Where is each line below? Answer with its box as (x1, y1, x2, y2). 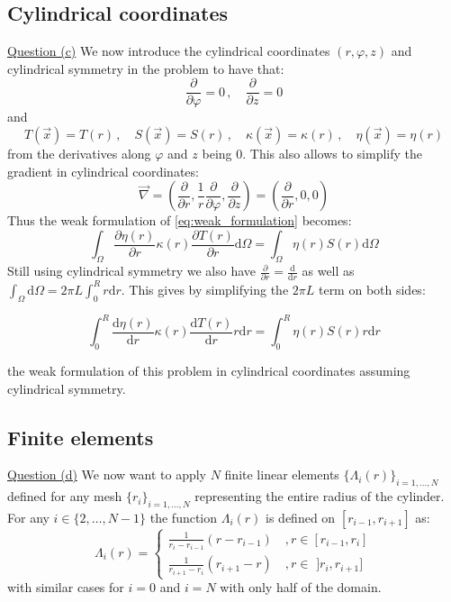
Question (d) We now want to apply (7, 465, 206, 484)
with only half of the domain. (220, 578, 382, 597)
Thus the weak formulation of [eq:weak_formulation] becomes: (7, 211, 352, 230)
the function (149, 507, 218, 526)
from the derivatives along (7, 144, 151, 163)
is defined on (266, 507, 336, 526)
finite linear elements (224, 465, 339, 484)
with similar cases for (7, 578, 124, 597)
